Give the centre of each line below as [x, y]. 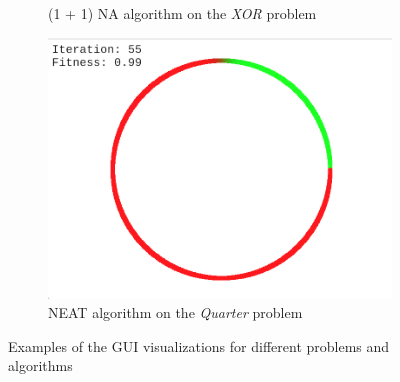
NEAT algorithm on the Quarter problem [175, 312]
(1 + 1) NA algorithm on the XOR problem [182, 13]
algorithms [40, 365]
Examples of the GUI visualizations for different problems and [199, 345]
